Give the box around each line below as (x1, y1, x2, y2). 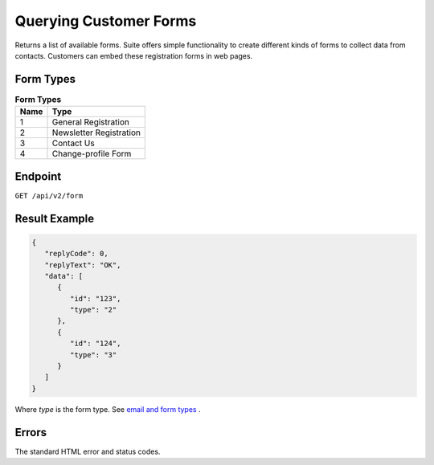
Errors (14, 426, 47, 439)
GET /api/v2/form (14, 191, 84, 200)
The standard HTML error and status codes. (14, 447, 161, 456)
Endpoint (14, 169, 62, 183)
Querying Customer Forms (14, 12, 197, 30)
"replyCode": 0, (44, 249, 108, 259)
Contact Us (51, 137, 96, 149)
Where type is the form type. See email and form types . (14, 404, 201, 414)
